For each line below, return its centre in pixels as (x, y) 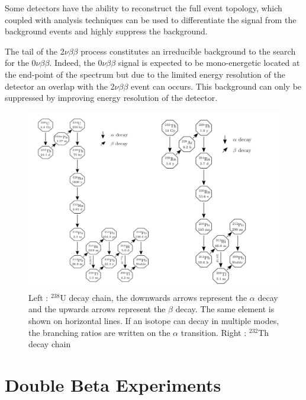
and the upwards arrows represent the (97, 309)
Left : (38, 297)
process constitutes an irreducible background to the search (188, 51)
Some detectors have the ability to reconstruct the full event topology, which (144, 8)
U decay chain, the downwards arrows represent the (154, 297)
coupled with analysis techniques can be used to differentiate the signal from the (151, 19)
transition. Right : (214, 332)
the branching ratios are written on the (99, 332)
